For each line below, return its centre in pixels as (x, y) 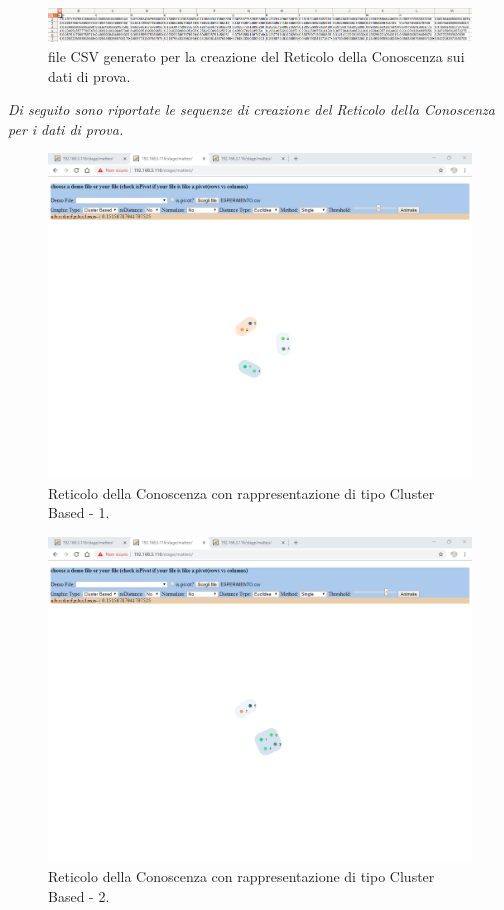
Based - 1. (79, 512)
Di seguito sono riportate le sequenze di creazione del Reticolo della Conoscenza (251, 109)
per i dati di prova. (66, 128)
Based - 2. (79, 896)
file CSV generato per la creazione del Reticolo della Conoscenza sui (256, 55)
